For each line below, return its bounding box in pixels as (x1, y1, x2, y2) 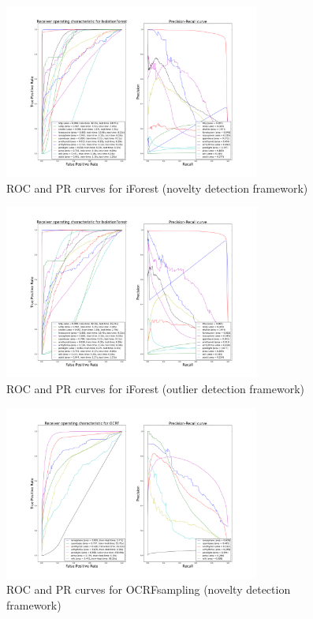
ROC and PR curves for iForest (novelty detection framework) (6, 179, 308, 196)
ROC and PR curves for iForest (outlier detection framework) (6, 381, 305, 397)
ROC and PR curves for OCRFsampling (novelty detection (6, 581, 291, 598)
